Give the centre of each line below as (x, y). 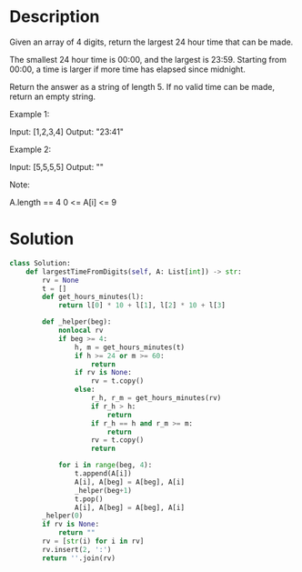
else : (85, 390)
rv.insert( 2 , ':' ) (77, 549)
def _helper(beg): (77, 322)
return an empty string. (53, 96)
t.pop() (89, 499)
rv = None (60, 280)
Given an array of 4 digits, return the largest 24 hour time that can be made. (151, 42)
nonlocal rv (81, 330)
